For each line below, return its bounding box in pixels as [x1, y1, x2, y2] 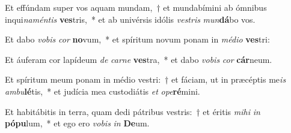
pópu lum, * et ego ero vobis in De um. [5, 117, 150, 129]
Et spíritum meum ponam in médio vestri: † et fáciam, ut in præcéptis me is [5, 73, 286, 86]
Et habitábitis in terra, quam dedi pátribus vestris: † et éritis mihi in [5, 105, 260, 117]
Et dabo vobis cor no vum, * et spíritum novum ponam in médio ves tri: [5, 33, 270, 46]
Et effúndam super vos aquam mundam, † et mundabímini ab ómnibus [5, 1, 267, 13]
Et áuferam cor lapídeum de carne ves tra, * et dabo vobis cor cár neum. [5, 53, 272, 65]
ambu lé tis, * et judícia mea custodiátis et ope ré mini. [5, 84, 200, 97]
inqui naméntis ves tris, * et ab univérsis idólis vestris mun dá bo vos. [5, 13, 256, 25]
